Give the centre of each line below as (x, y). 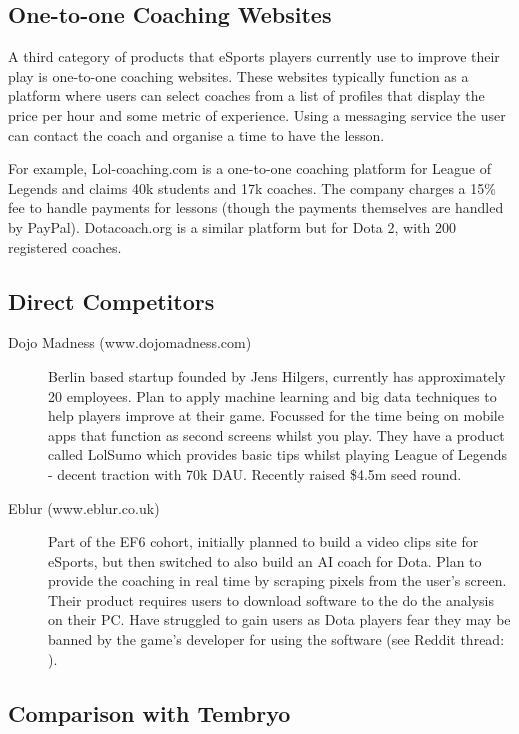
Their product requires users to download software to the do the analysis (271, 599)
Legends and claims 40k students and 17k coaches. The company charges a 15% (252, 187)
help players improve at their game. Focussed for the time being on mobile (276, 415)
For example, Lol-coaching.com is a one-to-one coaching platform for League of (249, 168)
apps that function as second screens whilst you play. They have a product (276, 434)
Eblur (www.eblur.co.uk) (84, 507)
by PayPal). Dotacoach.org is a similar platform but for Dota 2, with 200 (232, 226)
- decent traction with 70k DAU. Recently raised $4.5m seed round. (255, 473)
